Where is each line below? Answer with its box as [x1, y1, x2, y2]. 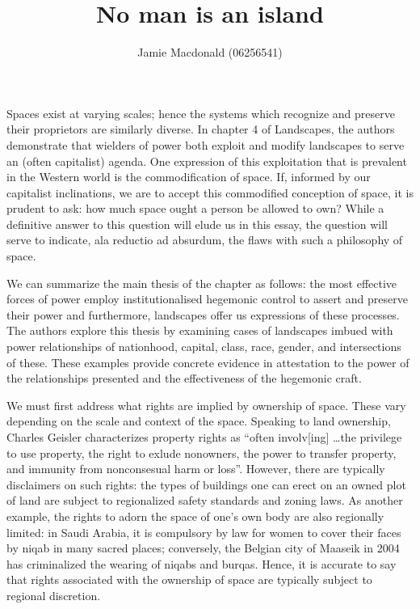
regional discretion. [6, 586, 101, 603]
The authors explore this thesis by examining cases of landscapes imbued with [6, 322, 393, 339]
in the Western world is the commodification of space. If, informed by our [6, 168, 371, 185]
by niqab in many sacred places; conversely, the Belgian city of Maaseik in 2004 [6, 539, 400, 556]
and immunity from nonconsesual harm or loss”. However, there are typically [6, 460, 385, 477]
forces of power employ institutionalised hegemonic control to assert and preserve [6, 290, 408, 307]
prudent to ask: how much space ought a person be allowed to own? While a [6, 200, 384, 217]
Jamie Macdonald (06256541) [137, 44, 283, 61]
